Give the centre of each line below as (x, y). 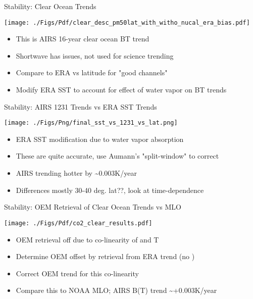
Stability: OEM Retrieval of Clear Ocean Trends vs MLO (93, 207)
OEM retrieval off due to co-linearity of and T (87, 239)
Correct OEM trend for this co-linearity (77, 273)
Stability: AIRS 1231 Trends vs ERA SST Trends (81, 106)
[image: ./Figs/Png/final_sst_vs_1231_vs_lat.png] (91, 123)
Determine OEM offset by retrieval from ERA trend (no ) (105, 256)
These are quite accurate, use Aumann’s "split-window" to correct (117, 156)
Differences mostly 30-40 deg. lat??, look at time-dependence (110, 190)
